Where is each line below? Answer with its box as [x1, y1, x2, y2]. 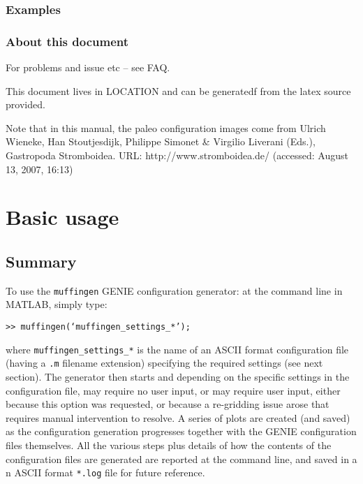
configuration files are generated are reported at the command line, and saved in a [6, 451, 357, 466]
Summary [6, 250, 77, 272]
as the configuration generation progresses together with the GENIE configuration [6, 424, 357, 439]
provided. [6, 97, 45, 112]
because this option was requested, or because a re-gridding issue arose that [6, 397, 329, 411]
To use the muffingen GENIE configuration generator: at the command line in [6, 283, 343, 298]
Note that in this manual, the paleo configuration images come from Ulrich [6, 120, 326, 135]
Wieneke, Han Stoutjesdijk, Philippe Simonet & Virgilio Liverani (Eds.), [6, 134, 316, 149]
